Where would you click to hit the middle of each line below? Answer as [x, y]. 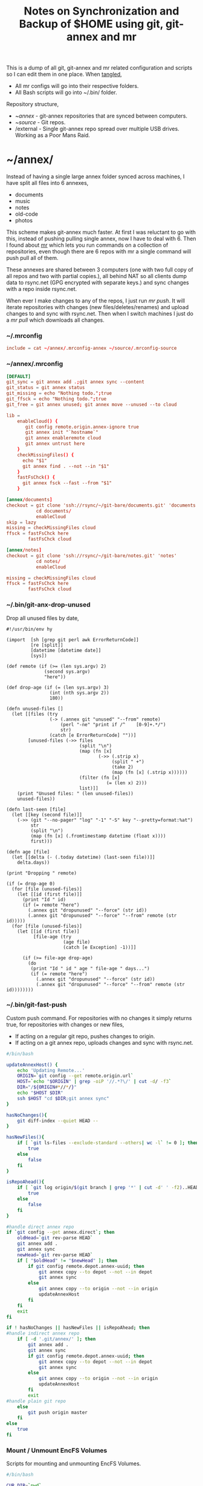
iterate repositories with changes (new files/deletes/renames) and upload [98, 307]
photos [24, 221]
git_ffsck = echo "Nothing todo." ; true [56, 399]
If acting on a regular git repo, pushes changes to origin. [85, 1036]
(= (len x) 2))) [127, 783]
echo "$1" [34, 461]
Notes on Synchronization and [101, 11]
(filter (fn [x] [100, 778]
